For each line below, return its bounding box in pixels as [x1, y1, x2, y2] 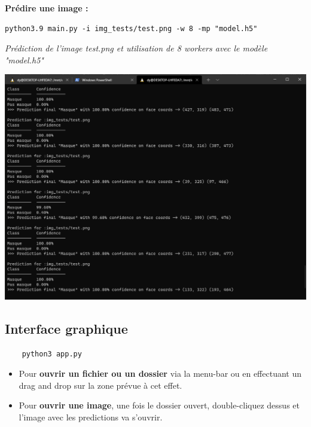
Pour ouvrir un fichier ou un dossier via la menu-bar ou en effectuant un [19, 367, 301, 380]
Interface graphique [5, 319, 128, 337]
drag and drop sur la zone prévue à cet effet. [19, 379, 182, 391]
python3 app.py [22, 349, 82, 358]
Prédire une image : [5, 2, 89, 14]
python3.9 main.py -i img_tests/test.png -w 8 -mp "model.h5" [5, 24, 258, 33]
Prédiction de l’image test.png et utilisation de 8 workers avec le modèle [5, 42, 268, 54]
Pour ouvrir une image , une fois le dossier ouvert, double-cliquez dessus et [19, 399, 300, 411]
